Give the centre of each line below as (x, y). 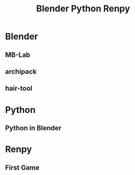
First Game (22, 167)
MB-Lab (18, 55)
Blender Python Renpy (83, 9)
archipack (21, 72)
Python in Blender (33, 128)
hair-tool (19, 88)
